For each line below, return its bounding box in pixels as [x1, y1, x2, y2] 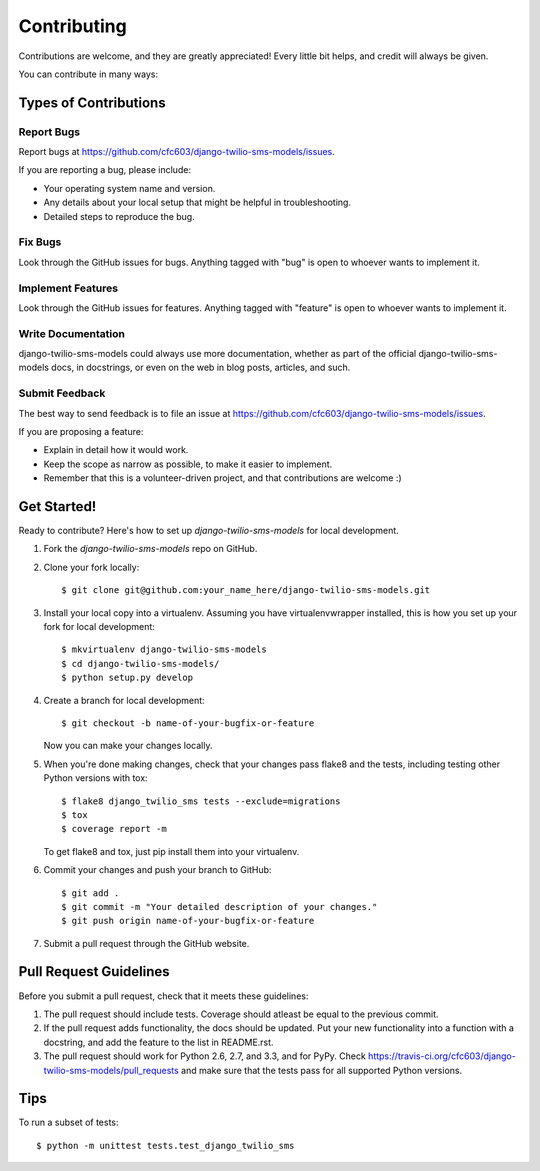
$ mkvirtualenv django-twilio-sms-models [61, 644, 267, 655]
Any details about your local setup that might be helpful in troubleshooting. [43, 196, 352, 209]
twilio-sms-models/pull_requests [43, 1064, 179, 1076]
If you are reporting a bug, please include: [18, 164, 192, 176]
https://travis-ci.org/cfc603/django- [368, 1050, 517, 1062]
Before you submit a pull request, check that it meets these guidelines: [18, 990, 309, 1002]
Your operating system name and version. [43, 182, 216, 194]
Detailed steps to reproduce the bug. [43, 210, 195, 222]
